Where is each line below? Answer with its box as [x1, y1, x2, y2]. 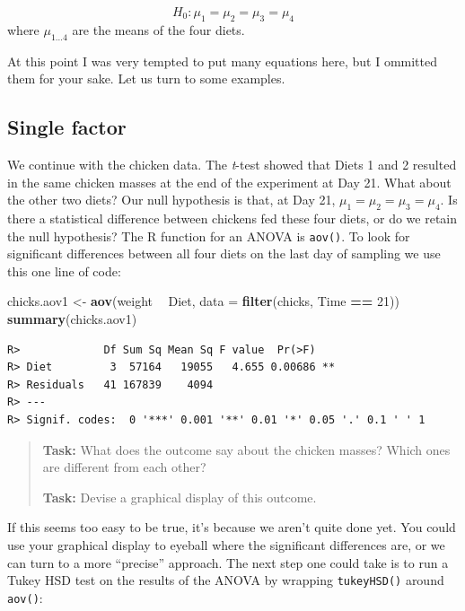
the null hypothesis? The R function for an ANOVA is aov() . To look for [7, 226, 410, 245]
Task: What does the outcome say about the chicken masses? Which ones [42, 440, 451, 458]
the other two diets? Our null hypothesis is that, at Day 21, [7, 190, 336, 209]
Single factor [7, 113, 127, 141]
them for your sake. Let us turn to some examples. [7, 69, 285, 88]
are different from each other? [42, 458, 206, 476]
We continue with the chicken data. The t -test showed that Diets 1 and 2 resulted [7, 154, 457, 173]
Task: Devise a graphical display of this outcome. [42, 487, 317, 506]
